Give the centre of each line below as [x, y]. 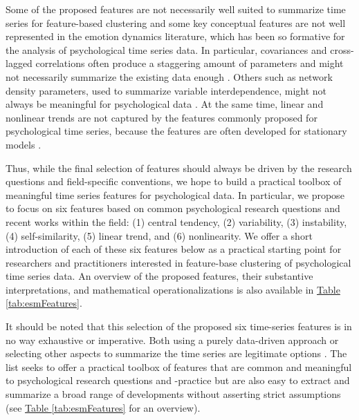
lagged [19, 63]
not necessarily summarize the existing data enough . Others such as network [169, 76]
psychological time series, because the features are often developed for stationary [176, 131]
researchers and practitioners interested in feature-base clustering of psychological [178, 262]
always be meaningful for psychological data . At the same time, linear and [165, 104]
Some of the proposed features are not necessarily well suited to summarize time [176, 9]
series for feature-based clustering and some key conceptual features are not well [176, 22]
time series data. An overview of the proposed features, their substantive [159, 276]
